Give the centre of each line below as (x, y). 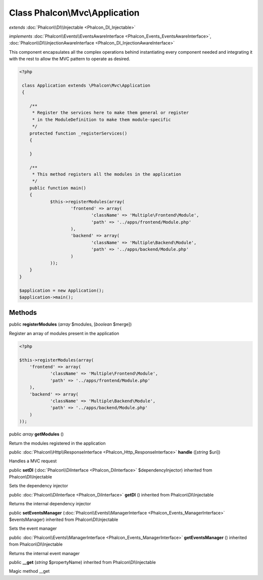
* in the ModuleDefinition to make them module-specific (101, 119)
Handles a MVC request (33, 461)
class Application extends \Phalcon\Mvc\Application (86, 85)
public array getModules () (37, 434)
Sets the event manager (33, 528)
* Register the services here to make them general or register (110, 113)
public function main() (58, 188)
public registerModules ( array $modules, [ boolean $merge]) (70, 324)
